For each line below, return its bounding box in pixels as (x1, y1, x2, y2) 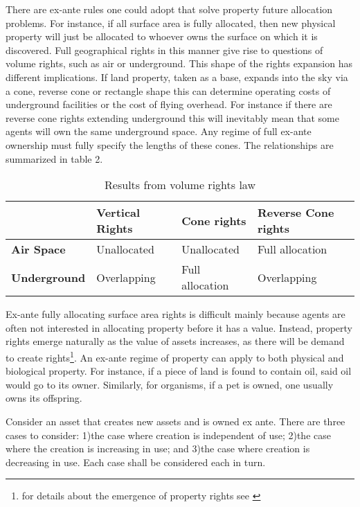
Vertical (96, 204, 141, 221)
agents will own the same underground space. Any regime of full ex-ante (6, 124, 312, 139)
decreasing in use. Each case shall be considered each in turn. (6, 454, 266, 469)
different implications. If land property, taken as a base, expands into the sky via (6, 69, 348, 84)
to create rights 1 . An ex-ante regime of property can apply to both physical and (6, 348, 344, 364)
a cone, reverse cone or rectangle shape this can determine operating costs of (6, 83, 331, 98)
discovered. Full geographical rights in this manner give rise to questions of (6, 42, 323, 57)
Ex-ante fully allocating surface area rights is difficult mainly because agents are (6, 307, 345, 321)
